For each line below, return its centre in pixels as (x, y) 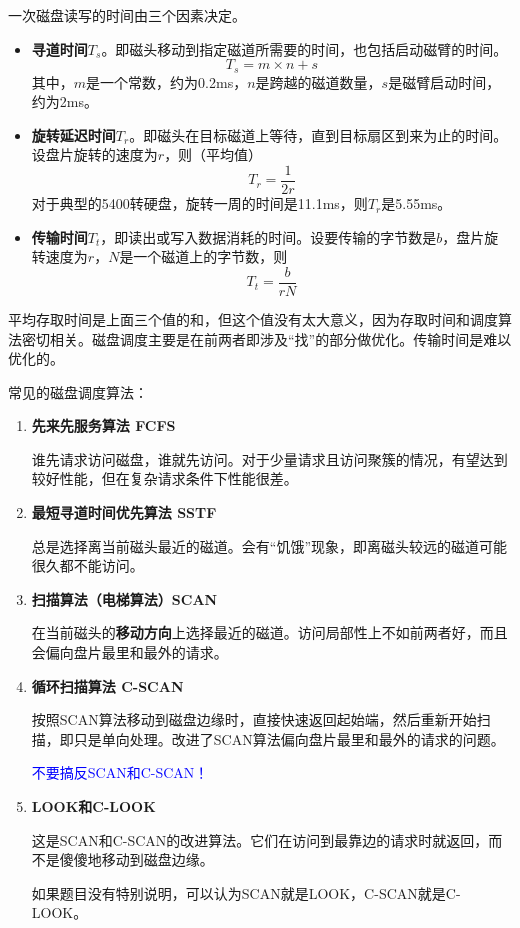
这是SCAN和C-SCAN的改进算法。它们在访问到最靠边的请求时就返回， (260, 839)
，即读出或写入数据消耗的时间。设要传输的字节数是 (268, 236)
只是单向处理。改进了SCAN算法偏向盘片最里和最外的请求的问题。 (289, 738)
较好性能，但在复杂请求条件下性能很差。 (164, 478)
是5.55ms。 (416, 203)
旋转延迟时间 (73, 134)
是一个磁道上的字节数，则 (203, 256)
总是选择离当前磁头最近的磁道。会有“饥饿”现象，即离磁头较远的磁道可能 (269, 545)
